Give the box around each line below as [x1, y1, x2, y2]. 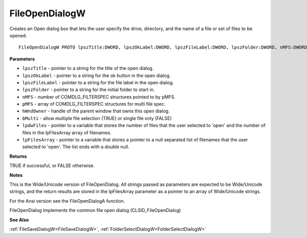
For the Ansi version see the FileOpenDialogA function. [9, 198, 125, 204]
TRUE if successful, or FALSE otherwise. [9, 162, 95, 169]
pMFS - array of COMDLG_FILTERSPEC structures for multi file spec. [22, 101, 166, 107]
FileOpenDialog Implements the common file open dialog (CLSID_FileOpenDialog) [9, 207, 181, 213]
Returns [9, 153, 27, 159]
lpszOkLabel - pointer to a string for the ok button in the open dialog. [22, 72, 171, 79]
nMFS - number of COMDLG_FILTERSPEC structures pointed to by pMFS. [22, 93, 176, 100]
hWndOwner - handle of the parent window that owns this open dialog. [22, 108, 170, 114]
